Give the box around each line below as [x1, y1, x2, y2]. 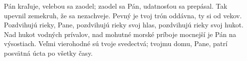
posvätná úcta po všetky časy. [4, 48, 93, 58]
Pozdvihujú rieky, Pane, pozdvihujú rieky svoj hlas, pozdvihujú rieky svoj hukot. [4, 20, 244, 30]
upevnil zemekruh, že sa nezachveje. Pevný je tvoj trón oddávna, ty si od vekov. [4, 10, 242, 20]
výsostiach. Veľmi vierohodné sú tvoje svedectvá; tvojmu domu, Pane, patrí [4, 38, 228, 49]
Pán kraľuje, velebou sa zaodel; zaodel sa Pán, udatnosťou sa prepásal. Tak [4, 1, 228, 11]
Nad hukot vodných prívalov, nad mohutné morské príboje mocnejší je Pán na [4, 29, 236, 39]
